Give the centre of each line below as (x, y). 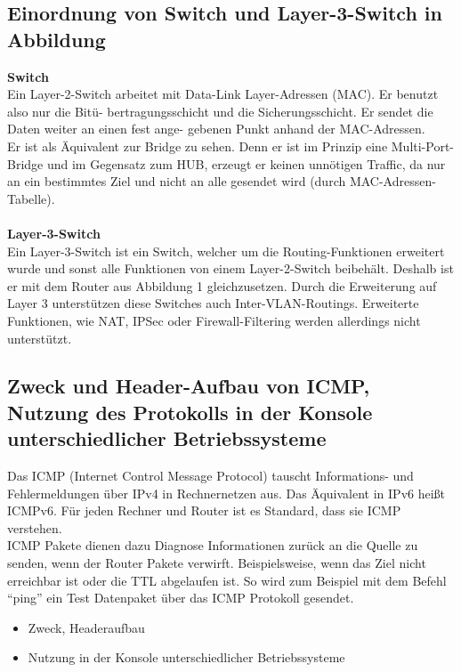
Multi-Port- (423, 146)
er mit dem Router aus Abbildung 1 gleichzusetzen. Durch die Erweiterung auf (222, 285)
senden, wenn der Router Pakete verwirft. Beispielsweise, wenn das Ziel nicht (217, 563)
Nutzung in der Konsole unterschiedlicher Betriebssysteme (186, 657)
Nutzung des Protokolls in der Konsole (190, 412)
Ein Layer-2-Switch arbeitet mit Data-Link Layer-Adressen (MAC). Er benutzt (223, 94)
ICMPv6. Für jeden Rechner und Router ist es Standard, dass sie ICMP (204, 510)
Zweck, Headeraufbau (86, 627)
